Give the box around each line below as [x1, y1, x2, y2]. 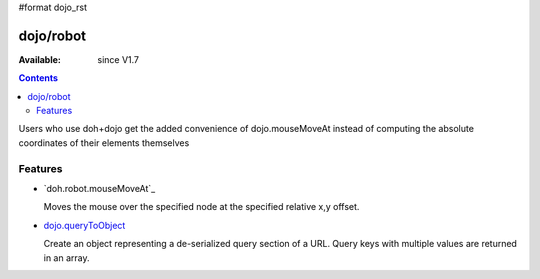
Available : [18, 53, 62, 65]
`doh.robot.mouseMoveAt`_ [43, 183, 156, 194]
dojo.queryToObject [43, 219, 126, 231]
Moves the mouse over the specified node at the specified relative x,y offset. [43, 201, 360, 213]
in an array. [43, 251, 90, 264]
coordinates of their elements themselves [18, 136, 190, 149]
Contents [18, 72, 59, 84]
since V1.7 [97, 53, 140, 65]
